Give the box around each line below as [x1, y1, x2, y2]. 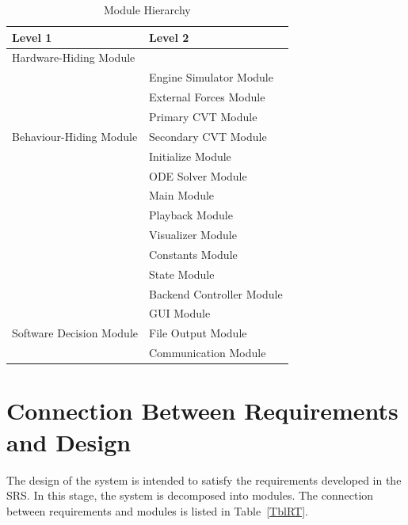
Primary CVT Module [148, 108, 257, 124]
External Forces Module [148, 89, 265, 105]
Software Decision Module [12, 325, 138, 341]
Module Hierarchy [103, 2, 191, 17]
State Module [148, 265, 215, 282]
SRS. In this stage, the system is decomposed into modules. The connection [6, 487, 374, 504]
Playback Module [148, 207, 233, 223]
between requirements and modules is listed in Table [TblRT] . [6, 502, 308, 519]
